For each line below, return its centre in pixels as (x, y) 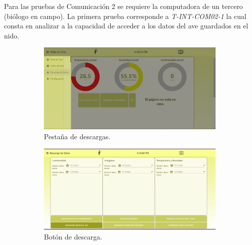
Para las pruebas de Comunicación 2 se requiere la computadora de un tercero (124, 6)
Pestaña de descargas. (77, 136)
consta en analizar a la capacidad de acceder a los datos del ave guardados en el (126, 26)
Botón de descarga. (73, 237)
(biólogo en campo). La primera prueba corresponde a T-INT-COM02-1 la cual (125, 16)
